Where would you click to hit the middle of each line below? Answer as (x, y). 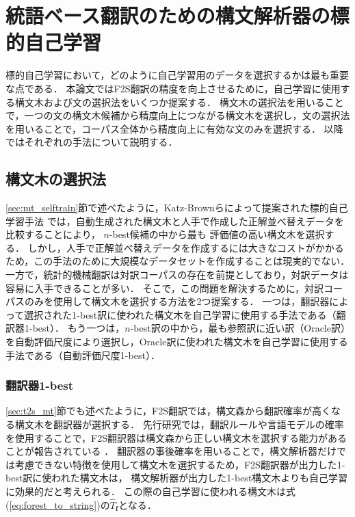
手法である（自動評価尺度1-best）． (83, 355)
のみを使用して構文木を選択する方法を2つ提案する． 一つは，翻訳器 (177, 301)
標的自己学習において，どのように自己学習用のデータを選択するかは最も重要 (177, 75)
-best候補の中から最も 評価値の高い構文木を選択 (217, 234)
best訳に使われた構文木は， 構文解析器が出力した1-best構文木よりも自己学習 (177, 478)
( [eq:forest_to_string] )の (58, 504)
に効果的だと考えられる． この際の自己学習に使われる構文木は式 (150, 491)
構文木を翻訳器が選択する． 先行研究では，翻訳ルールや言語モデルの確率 (179, 424)
